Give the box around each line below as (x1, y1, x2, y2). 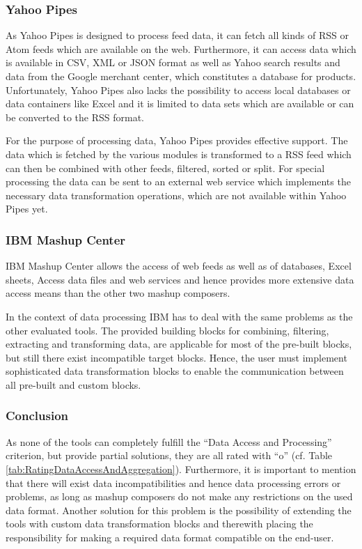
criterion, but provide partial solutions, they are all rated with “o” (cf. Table (6, 448, 333, 463)
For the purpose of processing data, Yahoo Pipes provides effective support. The (6, 133, 348, 148)
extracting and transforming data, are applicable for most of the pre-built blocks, (6, 337, 352, 351)
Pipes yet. (6, 201, 48, 216)
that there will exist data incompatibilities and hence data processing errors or (6, 475, 341, 490)
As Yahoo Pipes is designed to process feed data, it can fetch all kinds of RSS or (6, 28, 349, 42)
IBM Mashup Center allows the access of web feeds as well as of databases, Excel (6, 258, 352, 273)
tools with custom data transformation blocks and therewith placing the (6, 516, 313, 531)
